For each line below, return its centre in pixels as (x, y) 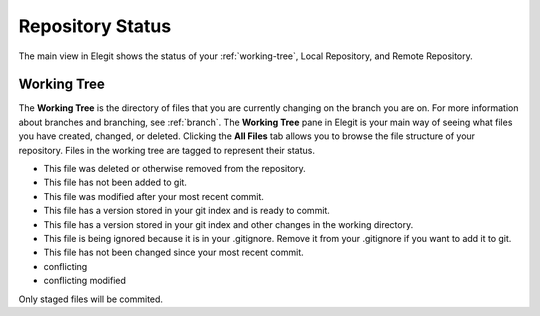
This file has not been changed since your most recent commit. (173, 252)
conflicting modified (85, 281)
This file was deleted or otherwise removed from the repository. (175, 169)
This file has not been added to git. (115, 182)
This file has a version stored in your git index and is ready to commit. (186, 211)
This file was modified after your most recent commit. (154, 196)
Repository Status (95, 26)
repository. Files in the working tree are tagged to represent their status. (166, 150)
